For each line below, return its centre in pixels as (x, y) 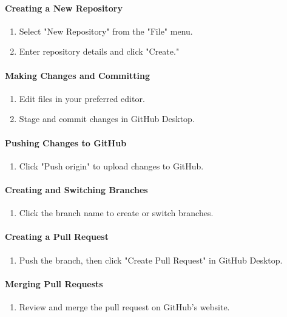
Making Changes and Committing (77, 75)
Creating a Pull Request (57, 237)
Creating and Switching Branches (76, 189)
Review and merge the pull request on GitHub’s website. (124, 306)
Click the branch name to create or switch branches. (116, 213)
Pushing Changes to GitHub (66, 142)
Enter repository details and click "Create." (99, 51)
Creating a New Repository (64, 8)
